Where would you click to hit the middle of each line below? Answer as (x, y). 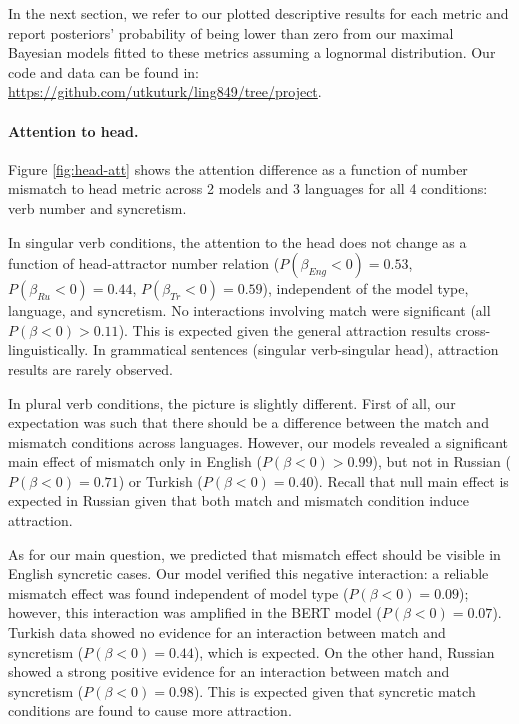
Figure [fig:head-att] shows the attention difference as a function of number (238, 168)
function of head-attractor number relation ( (144, 263)
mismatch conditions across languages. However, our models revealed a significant (258, 441)
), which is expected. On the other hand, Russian (344, 651)
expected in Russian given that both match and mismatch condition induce (238, 500)
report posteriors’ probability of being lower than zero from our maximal (231, 32)
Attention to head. (73, 130)
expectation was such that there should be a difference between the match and (248, 422)
